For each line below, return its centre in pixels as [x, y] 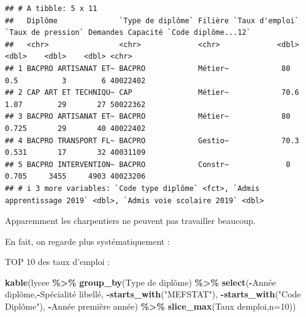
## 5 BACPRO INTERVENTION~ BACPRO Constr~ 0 [148, 164]
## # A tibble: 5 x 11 [51, 9]
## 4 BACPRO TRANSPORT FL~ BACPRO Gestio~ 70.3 [152, 140]
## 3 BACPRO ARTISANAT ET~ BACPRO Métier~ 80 [148, 117]
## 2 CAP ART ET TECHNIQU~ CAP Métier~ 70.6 [152, 93]
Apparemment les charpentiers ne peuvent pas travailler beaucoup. [130, 221]
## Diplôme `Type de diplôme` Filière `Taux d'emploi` [152, 21]
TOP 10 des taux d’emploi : [57, 262]
